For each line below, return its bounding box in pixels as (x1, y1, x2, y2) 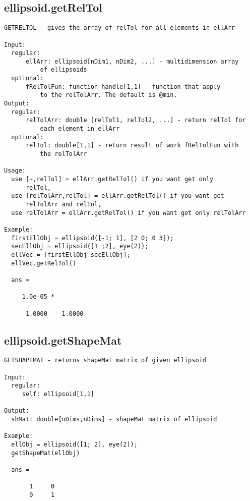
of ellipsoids (40, 66, 87, 74)
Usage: (4, 167, 26, 175)
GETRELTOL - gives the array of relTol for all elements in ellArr (4, 24, 235, 32)
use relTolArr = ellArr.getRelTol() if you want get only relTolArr (11, 209, 246, 216)
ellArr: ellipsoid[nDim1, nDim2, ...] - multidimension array (25, 58, 239, 65)
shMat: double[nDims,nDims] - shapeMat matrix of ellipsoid (11, 415, 217, 423)
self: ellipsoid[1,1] (22, 391, 94, 398)
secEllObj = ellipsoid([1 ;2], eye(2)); (11, 243, 149, 250)
